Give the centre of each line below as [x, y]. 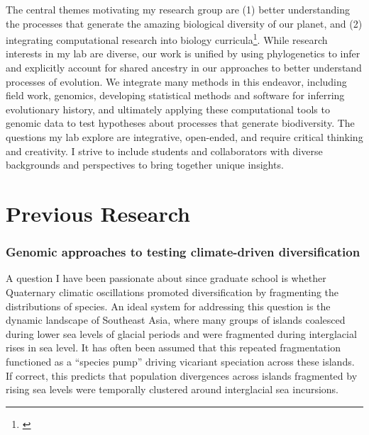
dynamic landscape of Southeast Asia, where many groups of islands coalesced [176, 320]
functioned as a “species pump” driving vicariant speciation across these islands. [180, 361]
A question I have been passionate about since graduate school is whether [166, 278]
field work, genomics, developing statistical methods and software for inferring [175, 95]
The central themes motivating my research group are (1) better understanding [178, 9]
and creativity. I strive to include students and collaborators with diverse [164, 151]
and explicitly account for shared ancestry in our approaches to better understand [184, 68]
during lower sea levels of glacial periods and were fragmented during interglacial [181, 333]
